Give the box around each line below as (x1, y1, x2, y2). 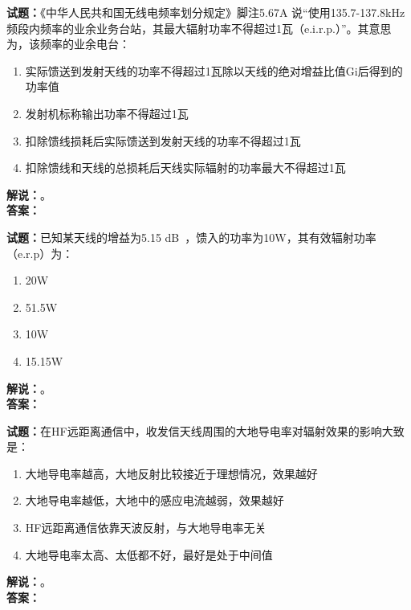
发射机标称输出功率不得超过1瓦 (25, 104, 189, 121)
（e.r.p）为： (6, 244, 74, 261)
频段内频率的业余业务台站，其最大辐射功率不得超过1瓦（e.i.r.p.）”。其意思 (6, 19, 392, 36)
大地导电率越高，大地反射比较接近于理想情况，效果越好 (25, 465, 318, 481)
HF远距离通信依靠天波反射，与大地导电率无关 (25, 519, 267, 536)
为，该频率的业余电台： (6, 35, 130, 52)
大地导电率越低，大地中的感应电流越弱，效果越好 (25, 492, 284, 509)
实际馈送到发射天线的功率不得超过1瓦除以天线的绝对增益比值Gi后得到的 (25, 62, 403, 79)
